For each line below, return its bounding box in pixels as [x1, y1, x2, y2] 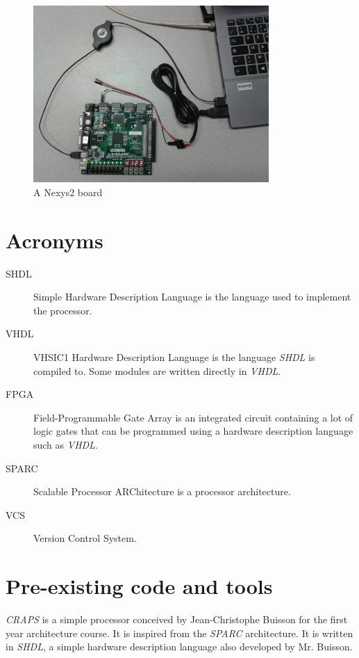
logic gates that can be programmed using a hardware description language [33, 424, 353, 438]
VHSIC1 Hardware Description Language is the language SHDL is [33, 350, 315, 364]
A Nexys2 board [33, 184, 103, 199]
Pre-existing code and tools [6, 572, 273, 600]
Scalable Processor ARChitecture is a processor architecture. [33, 484, 291, 499]
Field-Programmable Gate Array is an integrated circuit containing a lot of [33, 410, 353, 424]
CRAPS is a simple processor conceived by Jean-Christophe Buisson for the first [6, 612, 348, 627]
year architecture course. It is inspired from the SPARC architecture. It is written [6, 625, 353, 640]
